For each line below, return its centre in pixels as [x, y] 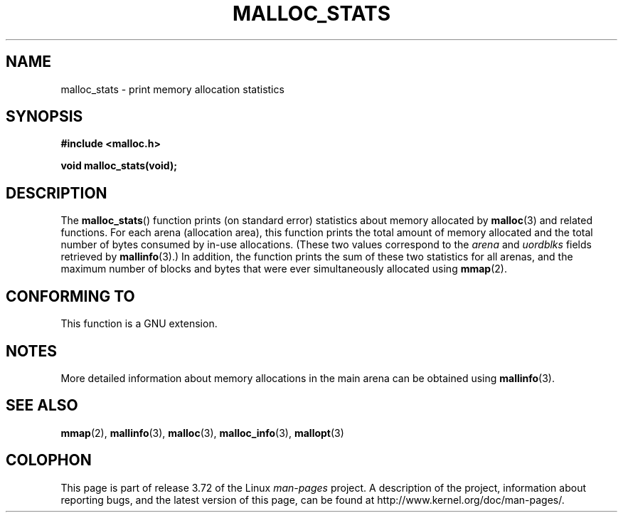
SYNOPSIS [44, 117]
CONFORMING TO [70, 296]
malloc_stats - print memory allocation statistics [172, 89]
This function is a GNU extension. [139, 324]
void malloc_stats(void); [119, 166]
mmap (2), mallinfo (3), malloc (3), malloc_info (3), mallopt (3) [202, 433]
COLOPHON [49, 460]
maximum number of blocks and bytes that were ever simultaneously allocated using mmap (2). [284, 269]
